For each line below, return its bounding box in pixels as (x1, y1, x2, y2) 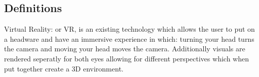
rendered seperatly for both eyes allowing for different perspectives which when (4, 53, 249, 63)
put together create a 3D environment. (4, 63, 123, 73)
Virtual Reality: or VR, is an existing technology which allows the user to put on (4, 24, 255, 34)
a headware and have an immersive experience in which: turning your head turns (4, 33, 254, 44)
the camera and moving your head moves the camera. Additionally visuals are (4, 43, 245, 54)
